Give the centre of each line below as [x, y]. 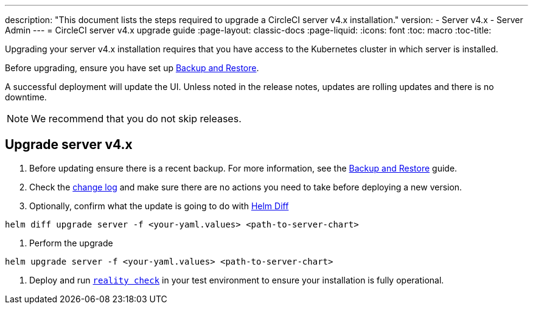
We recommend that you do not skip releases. [136, 119]
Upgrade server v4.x [69, 145]
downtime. [26, 97]
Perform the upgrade [71, 243]
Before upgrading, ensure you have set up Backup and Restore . [132, 68]
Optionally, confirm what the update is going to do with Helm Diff [159, 206]
